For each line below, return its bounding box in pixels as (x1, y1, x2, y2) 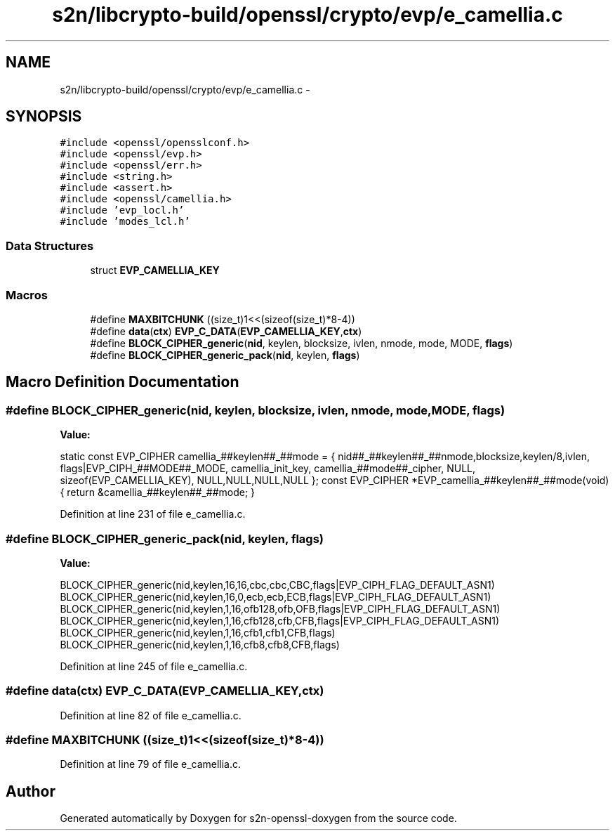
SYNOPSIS (6, 107, 82, 126)
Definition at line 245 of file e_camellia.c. (60, 660, 248, 672)
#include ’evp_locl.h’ (60, 204, 185, 216)
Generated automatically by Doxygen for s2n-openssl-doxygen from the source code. (60, 812, 457, 825)
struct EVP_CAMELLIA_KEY (90, 264, 220, 277)
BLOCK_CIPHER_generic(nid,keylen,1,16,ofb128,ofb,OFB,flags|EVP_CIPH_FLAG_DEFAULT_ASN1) (60, 602, 501, 615)
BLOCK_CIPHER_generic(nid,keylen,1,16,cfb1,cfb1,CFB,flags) (60, 626, 336, 639)
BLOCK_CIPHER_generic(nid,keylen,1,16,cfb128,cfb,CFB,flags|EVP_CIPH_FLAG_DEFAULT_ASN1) (60, 614, 500, 627)
